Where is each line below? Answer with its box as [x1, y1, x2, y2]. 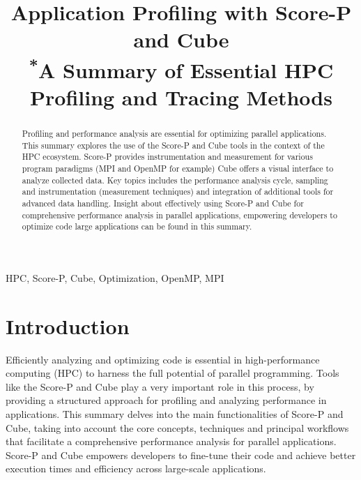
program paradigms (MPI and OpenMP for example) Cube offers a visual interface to [22, 163, 334, 174]
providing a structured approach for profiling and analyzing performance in [6, 393, 327, 407]
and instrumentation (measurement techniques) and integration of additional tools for [22, 186, 334, 197]
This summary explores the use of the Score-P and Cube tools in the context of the [22, 139, 325, 151]
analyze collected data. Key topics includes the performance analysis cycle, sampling [22, 174, 328, 186]
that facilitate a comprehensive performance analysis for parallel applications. [6, 434, 337, 449]
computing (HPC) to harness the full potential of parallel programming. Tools [6, 366, 339, 380]
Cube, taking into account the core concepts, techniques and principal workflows [6, 420, 349, 435]
